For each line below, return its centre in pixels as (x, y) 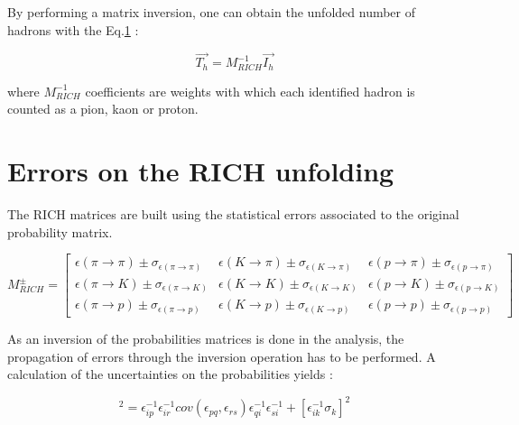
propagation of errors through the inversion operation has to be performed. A (222, 356)
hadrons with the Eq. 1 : (73, 29)
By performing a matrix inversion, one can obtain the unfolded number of (212, 12)
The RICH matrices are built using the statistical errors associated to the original (233, 214)
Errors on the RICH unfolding (201, 171)
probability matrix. (60, 231)
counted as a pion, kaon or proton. (103, 109)
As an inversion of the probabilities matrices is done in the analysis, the (206, 339)
